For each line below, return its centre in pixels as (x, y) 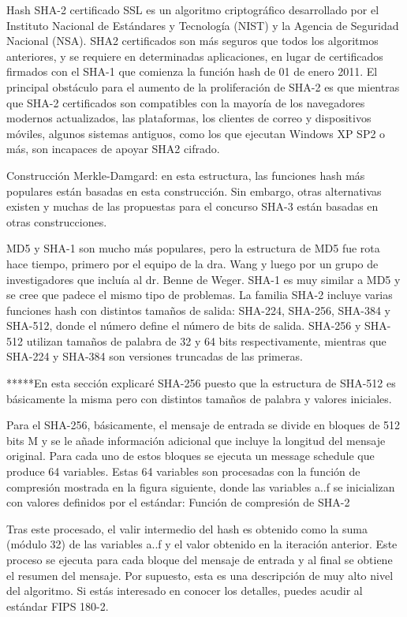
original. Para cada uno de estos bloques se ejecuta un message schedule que (190, 456)
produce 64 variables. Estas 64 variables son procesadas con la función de (183, 471)
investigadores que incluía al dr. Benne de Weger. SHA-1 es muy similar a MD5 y (203, 279)
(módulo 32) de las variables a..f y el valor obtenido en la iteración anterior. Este (202, 544)
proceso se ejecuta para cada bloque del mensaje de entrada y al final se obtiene (200, 559)
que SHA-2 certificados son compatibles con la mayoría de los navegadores (186, 102)
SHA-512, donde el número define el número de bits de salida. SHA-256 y (184, 325)
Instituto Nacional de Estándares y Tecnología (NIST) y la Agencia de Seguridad (203, 25)
